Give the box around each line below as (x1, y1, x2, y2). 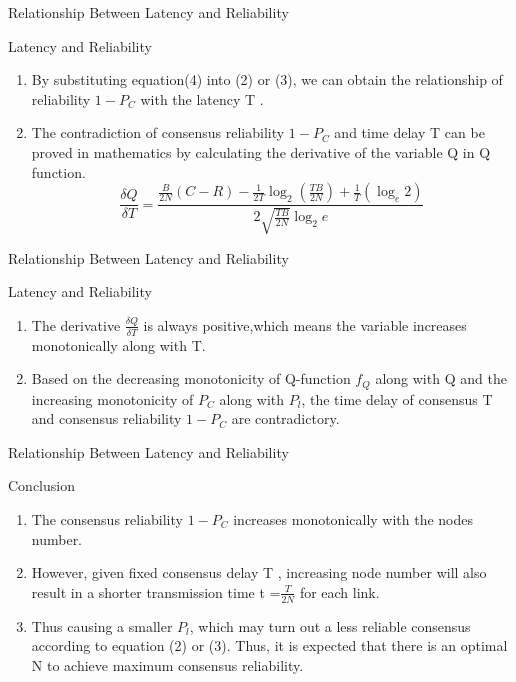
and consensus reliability (31, 408, 182, 429)
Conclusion (8, 475, 75, 496)
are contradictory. (231, 408, 340, 429)
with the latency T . (140, 88, 264, 109)
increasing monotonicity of (31, 388, 194, 409)
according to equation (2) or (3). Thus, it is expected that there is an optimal (31, 635, 508, 656)
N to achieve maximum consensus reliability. (31, 654, 304, 675)
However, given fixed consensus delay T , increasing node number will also (31, 562, 487, 583)
